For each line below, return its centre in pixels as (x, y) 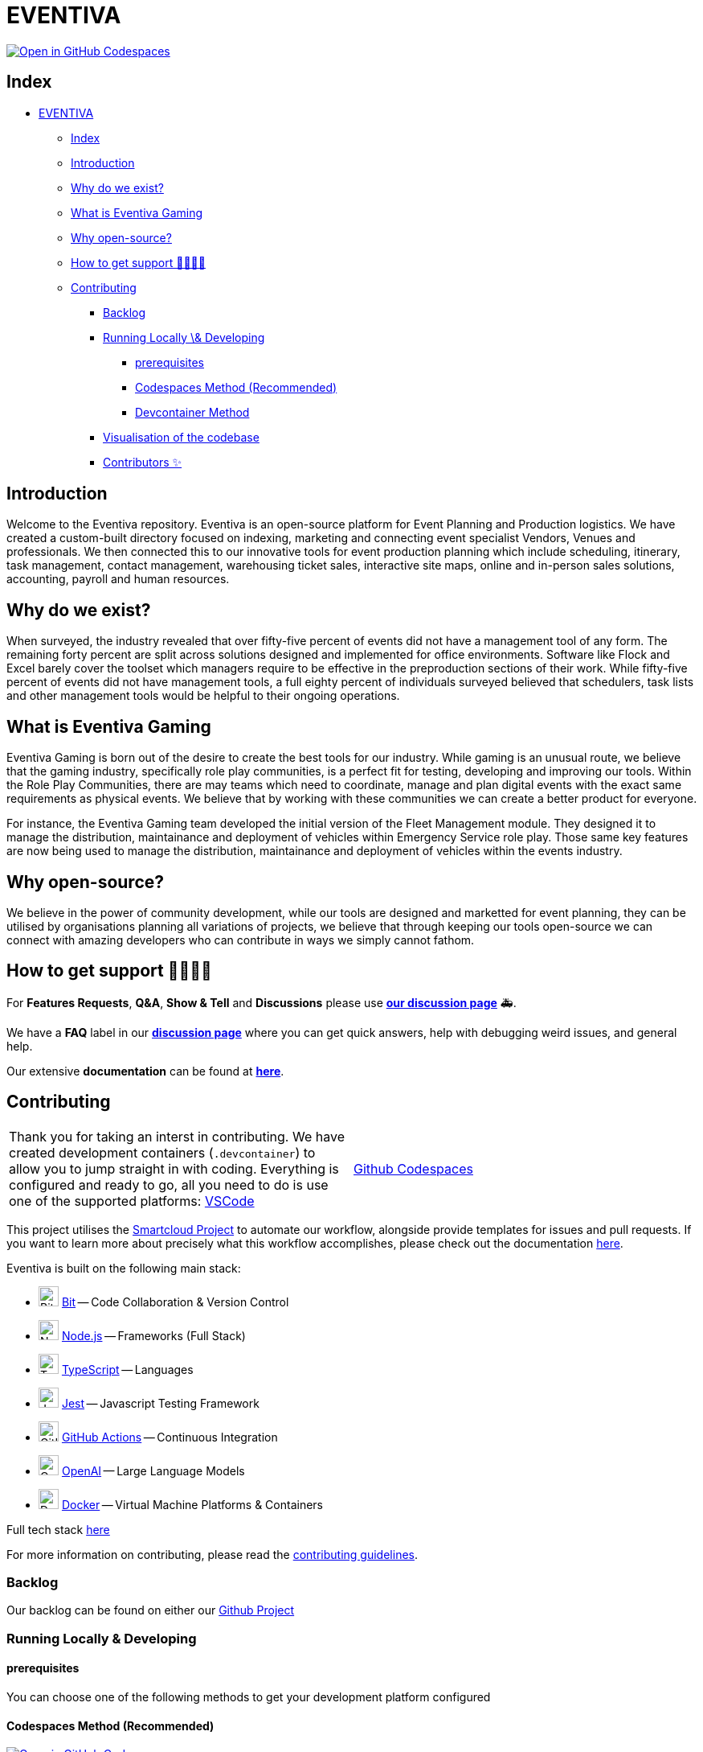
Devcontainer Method (192, 412)
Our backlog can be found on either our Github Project (151, 1610)
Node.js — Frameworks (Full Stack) (153, 1335)
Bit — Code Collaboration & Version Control (175, 1302)
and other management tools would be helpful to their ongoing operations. (203, 696)
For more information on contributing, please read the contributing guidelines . (213, 1554)
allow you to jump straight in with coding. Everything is (174, 1168)
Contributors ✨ (143, 462)
